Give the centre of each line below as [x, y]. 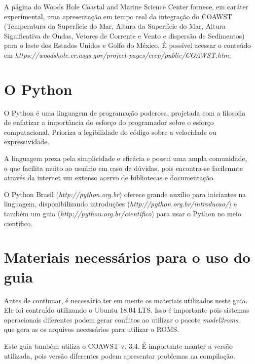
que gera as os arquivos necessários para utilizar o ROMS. [91, 329]
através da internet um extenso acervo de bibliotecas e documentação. [109, 178]
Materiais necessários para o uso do [127, 257]
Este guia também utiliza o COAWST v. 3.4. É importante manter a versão [118, 345]
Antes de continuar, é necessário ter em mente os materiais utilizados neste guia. [126, 300]
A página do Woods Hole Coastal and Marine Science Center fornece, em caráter [126, 6]
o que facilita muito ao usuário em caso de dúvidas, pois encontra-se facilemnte [124, 168]
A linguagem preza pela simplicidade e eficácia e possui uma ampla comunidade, [126, 158]
